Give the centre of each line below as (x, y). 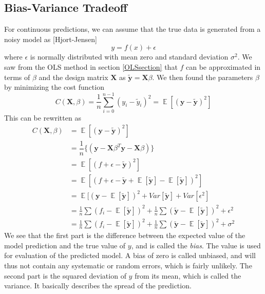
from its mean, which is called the (188, 275)
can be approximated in (223, 66)
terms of (17, 77)
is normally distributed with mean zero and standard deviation (129, 57)
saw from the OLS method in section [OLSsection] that (91, 66)
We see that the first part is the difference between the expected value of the (125, 235)
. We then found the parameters (203, 77)
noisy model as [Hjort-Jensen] (51, 39)
